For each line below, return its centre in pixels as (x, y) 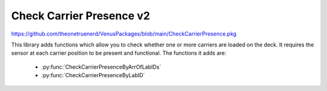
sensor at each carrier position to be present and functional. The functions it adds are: (119, 53)
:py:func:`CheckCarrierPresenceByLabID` (93, 75)
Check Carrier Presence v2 (81, 16)
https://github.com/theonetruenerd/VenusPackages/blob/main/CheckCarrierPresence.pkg (124, 34)
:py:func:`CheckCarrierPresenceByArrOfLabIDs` (101, 67)
